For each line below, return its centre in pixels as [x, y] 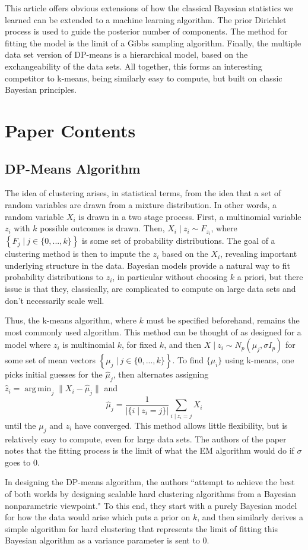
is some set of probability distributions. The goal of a [179, 241]
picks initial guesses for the [54, 374]
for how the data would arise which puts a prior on [98, 517]
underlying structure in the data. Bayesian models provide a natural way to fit [147, 265]
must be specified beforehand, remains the [223, 320]
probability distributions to [54, 277]
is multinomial [89, 345]
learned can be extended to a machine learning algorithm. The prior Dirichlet [146, 19]
